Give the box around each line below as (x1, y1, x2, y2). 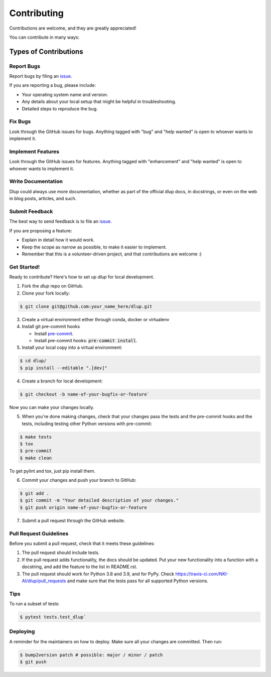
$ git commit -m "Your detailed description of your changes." (20, 497, 179, 503)
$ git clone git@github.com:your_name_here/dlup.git (20, 304, 153, 309)
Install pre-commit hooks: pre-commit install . (34, 338, 138, 344)
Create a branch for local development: (22, 378, 103, 384)
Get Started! (9, 263, 40, 270)
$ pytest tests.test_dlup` (20, 614, 86, 620)
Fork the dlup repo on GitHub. (22, 283, 84, 289)
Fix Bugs (9, 118, 31, 125)
